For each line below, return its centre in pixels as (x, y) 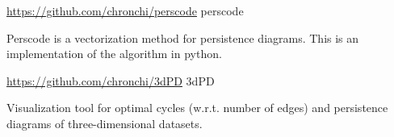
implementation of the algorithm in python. (114, 54)
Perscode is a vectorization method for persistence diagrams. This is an (183, 37)
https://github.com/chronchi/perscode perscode (125, 10)
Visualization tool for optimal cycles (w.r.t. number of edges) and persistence (197, 108)
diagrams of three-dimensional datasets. (105, 123)
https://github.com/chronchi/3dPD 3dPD (111, 80)
